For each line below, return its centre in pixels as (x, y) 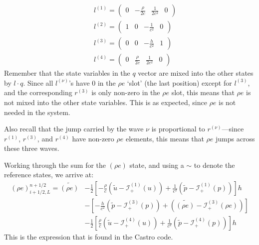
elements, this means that (165, 138)
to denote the (214, 165)
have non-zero (93, 138)
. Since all (38, 82)
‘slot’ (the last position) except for (179, 82)
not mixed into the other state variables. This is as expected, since (106, 102)
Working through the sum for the (55, 165)
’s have (79, 82)
